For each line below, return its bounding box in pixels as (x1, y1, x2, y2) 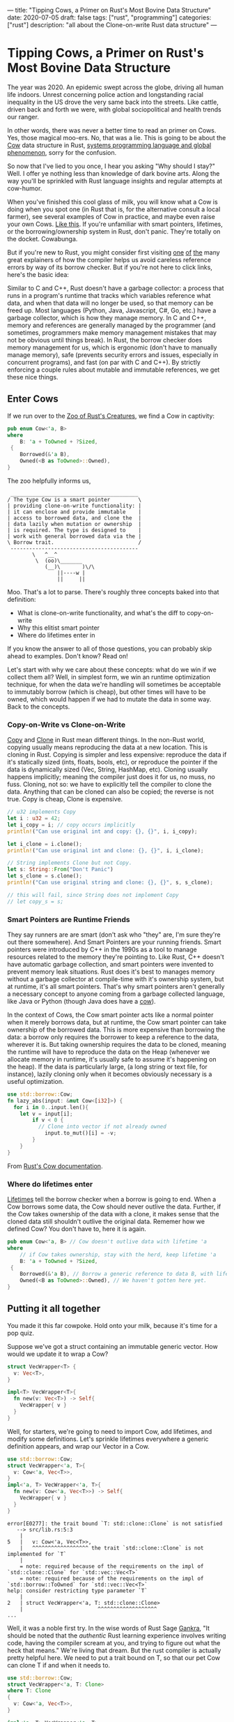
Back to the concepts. (7, 702, 70, 711)
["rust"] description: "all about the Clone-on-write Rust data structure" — (7, 21, 217, 29)
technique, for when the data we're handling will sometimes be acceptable (7, 680, 221, 688)
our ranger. (7, 112, 40, 121)
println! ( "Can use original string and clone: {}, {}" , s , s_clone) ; (7, 879, 214, 886)
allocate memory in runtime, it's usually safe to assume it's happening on (7, 1055, 217, 1063)
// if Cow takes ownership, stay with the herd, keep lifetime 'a (19, 1251, 217, 1258)
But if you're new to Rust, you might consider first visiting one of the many (7, 248, 221, 257)
